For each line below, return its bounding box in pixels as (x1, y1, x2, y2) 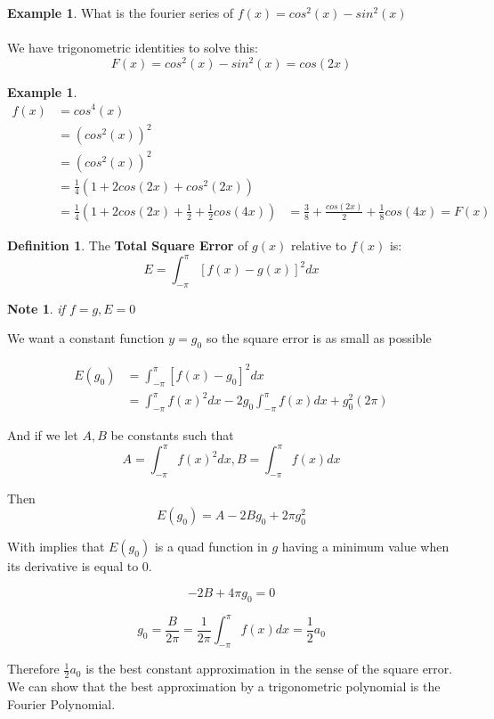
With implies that (7, 537, 105, 556)
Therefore (7, 659, 60, 678)
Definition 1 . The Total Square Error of (7, 236, 248, 254)
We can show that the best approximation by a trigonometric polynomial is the (7, 676, 441, 695)
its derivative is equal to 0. (7, 557, 152, 576)
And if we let (7, 425, 78, 444)
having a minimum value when (281, 537, 449, 556)
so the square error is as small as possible (206, 329, 432, 347)
